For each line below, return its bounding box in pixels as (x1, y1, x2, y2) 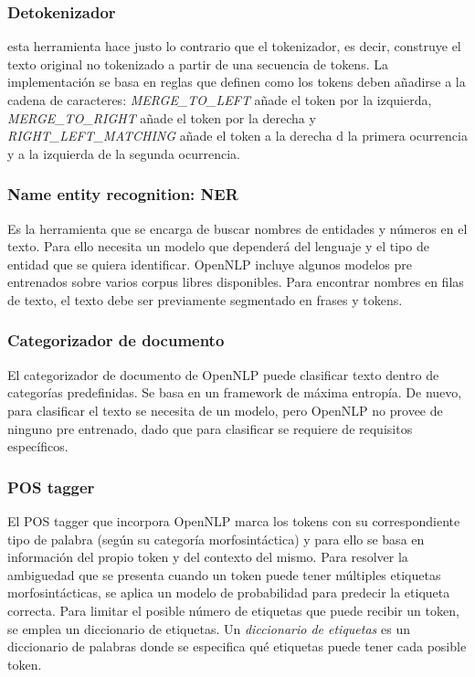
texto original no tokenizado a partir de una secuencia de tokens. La (7, 54, 388, 73)
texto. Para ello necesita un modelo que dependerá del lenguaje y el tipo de (7, 237, 429, 256)
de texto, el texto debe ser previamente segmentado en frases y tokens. (7, 290, 403, 309)
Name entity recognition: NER (7, 183, 238, 206)
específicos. (7, 437, 69, 456)
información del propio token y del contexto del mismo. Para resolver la (7, 547, 408, 566)
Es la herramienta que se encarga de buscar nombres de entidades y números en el (7, 218, 468, 238)
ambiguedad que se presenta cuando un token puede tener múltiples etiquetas (7, 565, 441, 584)
